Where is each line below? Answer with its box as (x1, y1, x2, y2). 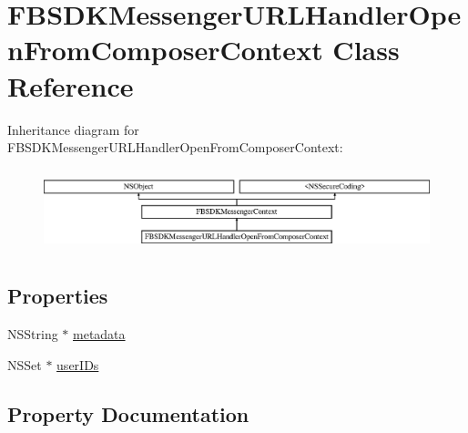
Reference (7, 67, 134, 104)
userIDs (56, 355, 99, 374)
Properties (7, 282, 108, 310)
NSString (7, 324, 58, 343)
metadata (73, 324, 126, 343)
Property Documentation (7, 399, 249, 428)
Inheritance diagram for (7, 119, 139, 139)
